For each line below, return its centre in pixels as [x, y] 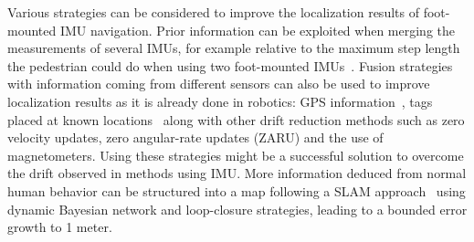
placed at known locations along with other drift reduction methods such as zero [236, 119]
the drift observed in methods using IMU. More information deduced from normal [237, 173]
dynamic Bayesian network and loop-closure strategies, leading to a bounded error [237, 209]
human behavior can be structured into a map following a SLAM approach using [237, 190]
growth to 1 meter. [60, 227]
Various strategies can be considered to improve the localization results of [213, 12]
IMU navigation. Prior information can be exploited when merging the [258, 30]
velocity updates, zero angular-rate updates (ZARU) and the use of [195, 137]
